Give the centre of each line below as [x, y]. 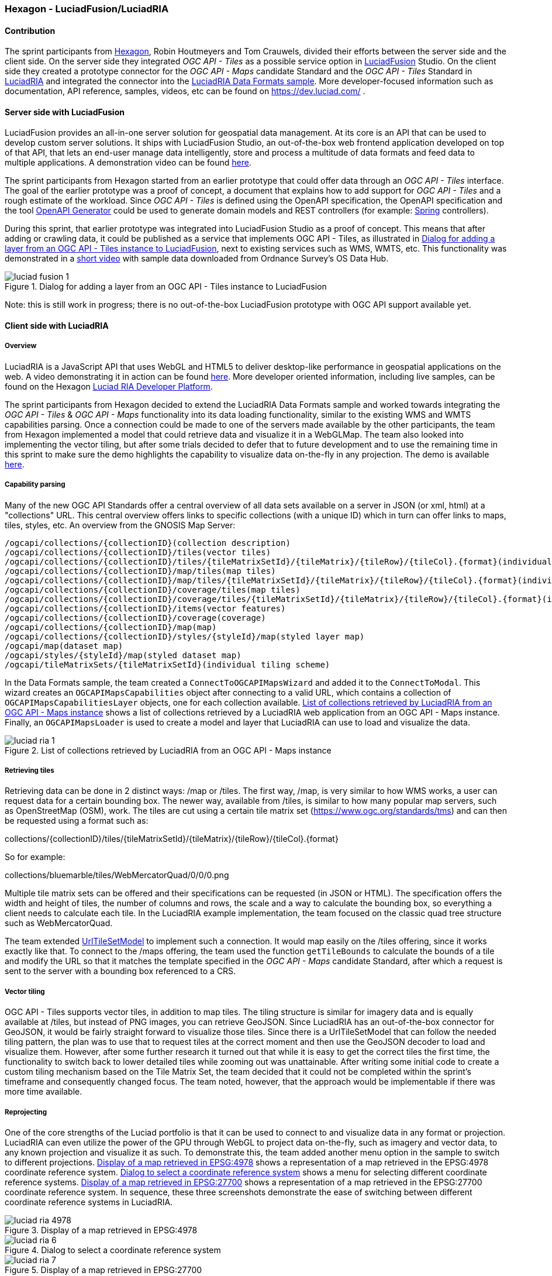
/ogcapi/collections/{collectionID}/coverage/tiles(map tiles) [153, 589]
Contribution [30, 30]
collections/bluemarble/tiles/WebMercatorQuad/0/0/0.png [117, 875]
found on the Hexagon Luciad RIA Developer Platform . [109, 386]
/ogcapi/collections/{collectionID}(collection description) [148, 543]
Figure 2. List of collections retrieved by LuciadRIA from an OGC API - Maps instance [168, 750]
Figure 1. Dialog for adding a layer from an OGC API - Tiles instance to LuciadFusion [166, 287]
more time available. [44, 1092]
